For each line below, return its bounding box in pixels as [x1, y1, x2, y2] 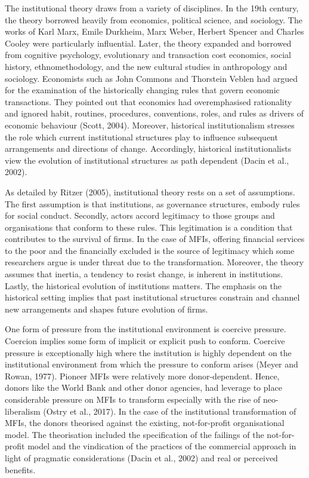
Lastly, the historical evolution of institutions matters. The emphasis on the [5, 279, 282, 292]
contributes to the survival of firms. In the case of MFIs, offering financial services [5, 232, 305, 245]
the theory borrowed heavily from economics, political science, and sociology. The [5, 13, 302, 26]
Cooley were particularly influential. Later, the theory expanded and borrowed [5, 36, 292, 49]
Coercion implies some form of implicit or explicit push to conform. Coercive [5, 335, 285, 347]
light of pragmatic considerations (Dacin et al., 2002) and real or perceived [5, 451, 278, 464]
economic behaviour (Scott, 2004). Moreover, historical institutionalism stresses [5, 118, 295, 131]
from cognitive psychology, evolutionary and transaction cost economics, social [5, 48, 292, 61]
